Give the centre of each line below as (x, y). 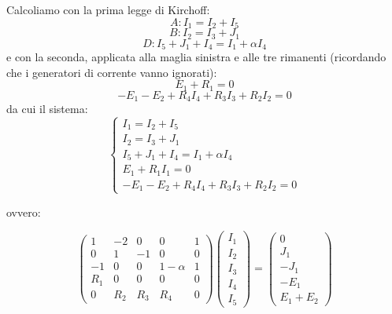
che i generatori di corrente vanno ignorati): (112, 72)
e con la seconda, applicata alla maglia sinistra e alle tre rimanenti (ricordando (196, 56)
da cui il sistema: (47, 109)
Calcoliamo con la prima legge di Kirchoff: (108, 9)
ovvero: (24, 212)
